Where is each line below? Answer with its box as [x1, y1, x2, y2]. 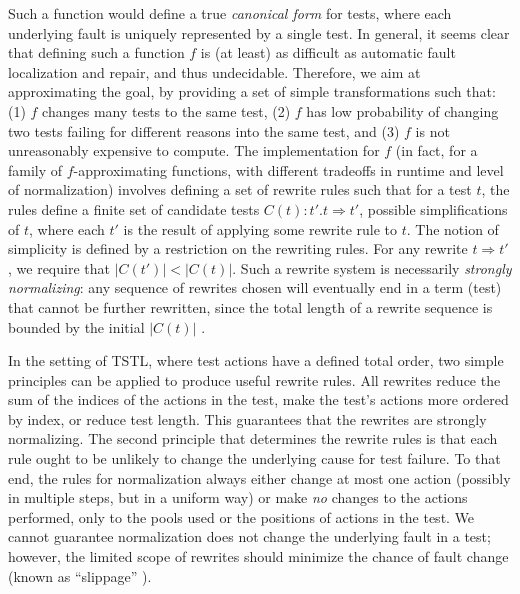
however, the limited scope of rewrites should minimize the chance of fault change [8, 546, 509, 567]
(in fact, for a [395, 140, 478, 161]
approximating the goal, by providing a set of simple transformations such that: [8, 81, 496, 102]
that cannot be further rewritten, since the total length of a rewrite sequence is [8, 296, 493, 317]
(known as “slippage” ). [8, 565, 152, 586]
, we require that [8, 257, 110, 278]
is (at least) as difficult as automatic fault [200, 42, 456, 63]
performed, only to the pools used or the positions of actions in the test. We [8, 506, 475, 527]
